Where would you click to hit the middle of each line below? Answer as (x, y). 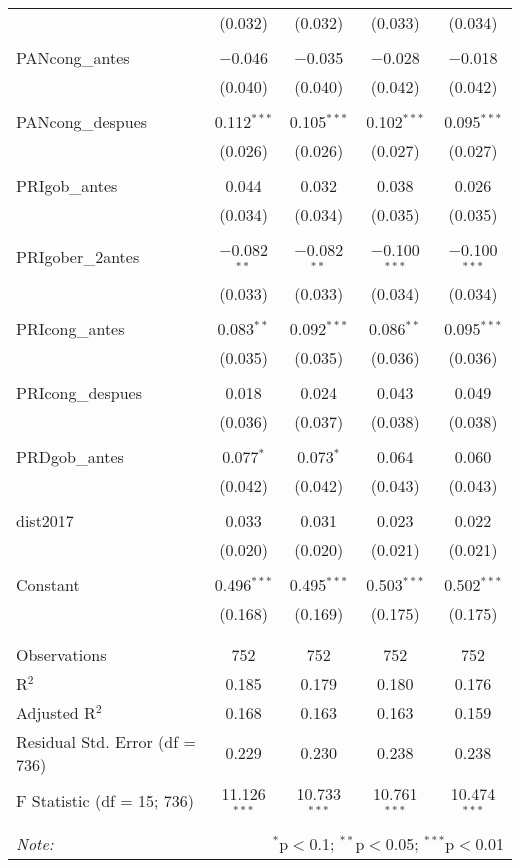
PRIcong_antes (70, 328)
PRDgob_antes (70, 456)
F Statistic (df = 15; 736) (105, 801)
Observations (61, 654)
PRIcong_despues (79, 392)
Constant (48, 584)
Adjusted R (56, 712)
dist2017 (45, 520)
